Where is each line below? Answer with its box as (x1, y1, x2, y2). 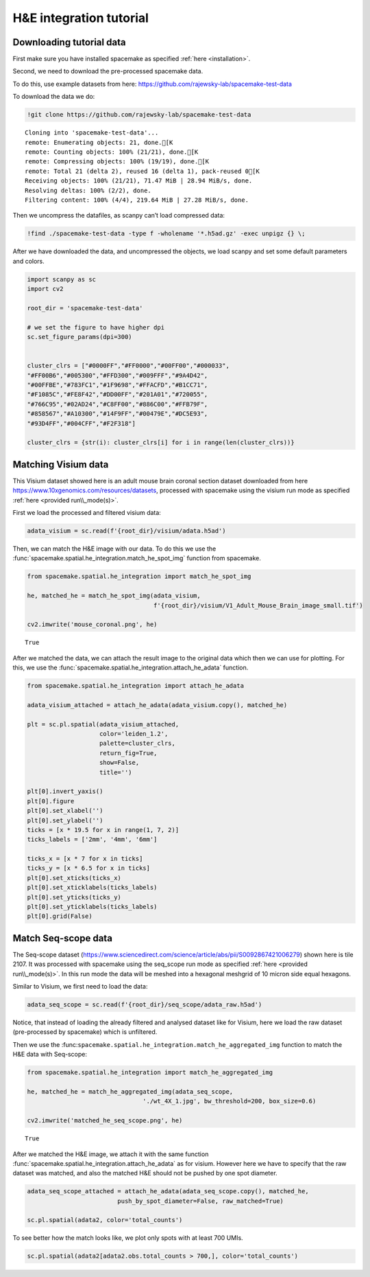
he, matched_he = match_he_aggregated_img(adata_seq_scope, (27, 1088, 234, 1095)
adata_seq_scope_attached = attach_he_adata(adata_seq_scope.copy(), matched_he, (27, 1188, 310, 1195)
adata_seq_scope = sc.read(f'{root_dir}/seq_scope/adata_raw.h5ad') (27, 1001, 262, 1009)
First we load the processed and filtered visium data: (12, 508, 161, 516)
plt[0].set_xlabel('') (27, 807, 103, 815)
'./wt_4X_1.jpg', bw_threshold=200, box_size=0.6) (143, 1097, 317, 1105)
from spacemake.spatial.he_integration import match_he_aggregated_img (27, 1068, 273, 1077)
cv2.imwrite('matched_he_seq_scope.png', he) (27, 1116, 183, 1125)
